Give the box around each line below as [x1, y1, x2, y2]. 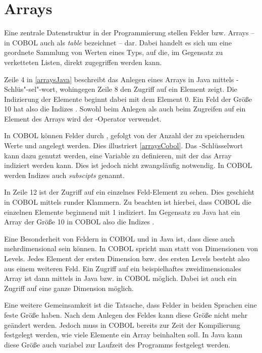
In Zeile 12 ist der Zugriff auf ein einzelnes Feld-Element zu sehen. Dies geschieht [4, 187, 255, 197]
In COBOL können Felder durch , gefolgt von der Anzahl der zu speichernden [4, 130, 245, 141]
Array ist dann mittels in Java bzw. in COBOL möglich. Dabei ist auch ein [4, 273, 237, 283]
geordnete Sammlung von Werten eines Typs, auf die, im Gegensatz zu [4, 47, 223, 57]
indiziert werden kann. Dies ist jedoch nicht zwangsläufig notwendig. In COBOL [4, 160, 252, 170]
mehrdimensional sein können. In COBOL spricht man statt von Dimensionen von [4, 243, 258, 254]
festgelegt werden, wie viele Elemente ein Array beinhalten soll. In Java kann [4, 329, 242, 340]
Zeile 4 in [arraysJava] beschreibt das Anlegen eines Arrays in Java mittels [4, 74, 234, 84]
